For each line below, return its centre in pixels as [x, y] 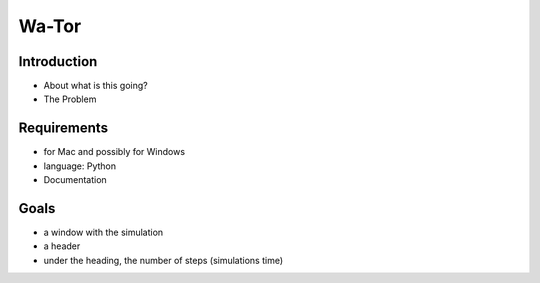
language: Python [80, 166]
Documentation [75, 180]
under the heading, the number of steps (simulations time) [163, 260]
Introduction [58, 61]
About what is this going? [96, 86]
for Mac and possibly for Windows [114, 152]
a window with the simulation [103, 232]
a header [62, 246]
